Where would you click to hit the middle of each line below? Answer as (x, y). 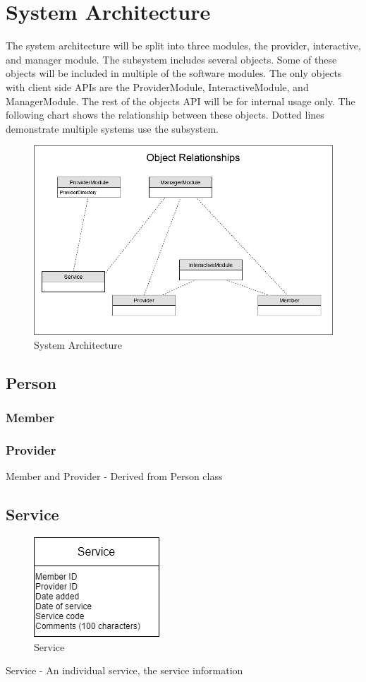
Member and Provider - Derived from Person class (114, 476)
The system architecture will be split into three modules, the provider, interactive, (183, 46)
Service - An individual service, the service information (124, 670)
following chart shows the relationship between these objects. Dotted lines (165, 115)
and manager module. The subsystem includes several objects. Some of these (171, 59)
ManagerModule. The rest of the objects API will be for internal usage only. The (181, 101)
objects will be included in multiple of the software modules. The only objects (174, 73)
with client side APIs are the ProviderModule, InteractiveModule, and (157, 86)
